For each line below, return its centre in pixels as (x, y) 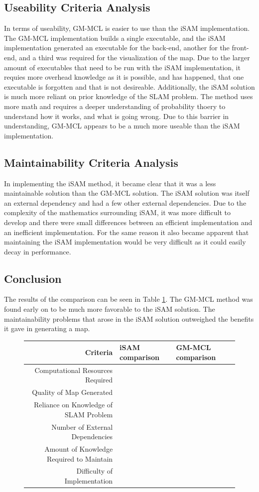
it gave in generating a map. (47, 328)
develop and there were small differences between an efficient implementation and (128, 222)
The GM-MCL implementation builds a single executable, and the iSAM (115, 38)
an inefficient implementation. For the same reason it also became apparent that (127, 232)
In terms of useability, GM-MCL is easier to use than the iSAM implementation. (127, 28)
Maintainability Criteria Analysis (91, 162)
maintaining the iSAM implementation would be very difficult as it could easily (125, 242)
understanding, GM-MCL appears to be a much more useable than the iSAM (122, 126)
